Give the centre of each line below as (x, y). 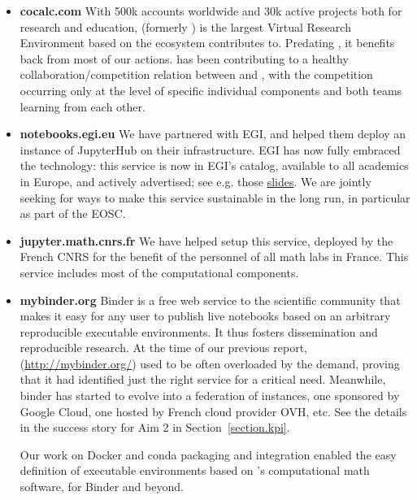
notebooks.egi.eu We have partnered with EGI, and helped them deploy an (213, 134)
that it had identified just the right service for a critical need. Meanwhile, (203, 379)
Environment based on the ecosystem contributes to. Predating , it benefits (207, 43)
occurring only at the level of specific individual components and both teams (211, 90)
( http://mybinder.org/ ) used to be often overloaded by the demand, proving (210, 363)
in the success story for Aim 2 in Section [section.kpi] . (155, 427)
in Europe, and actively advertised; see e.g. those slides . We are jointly (195, 181)
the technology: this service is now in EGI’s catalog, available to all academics (214, 165)
